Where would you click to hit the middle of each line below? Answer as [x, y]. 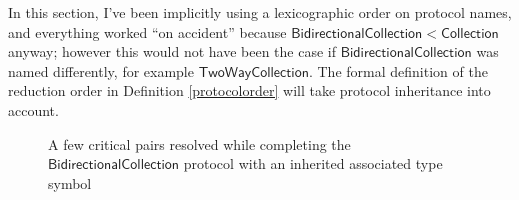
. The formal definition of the [398, 70]
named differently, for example [101, 70]
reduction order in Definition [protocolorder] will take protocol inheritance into [249, 90]
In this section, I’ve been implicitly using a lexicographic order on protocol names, [260, 12]
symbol [70, 182]
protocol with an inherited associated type [313, 163]
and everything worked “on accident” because [147, 31]
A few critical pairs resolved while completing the [199, 143]
